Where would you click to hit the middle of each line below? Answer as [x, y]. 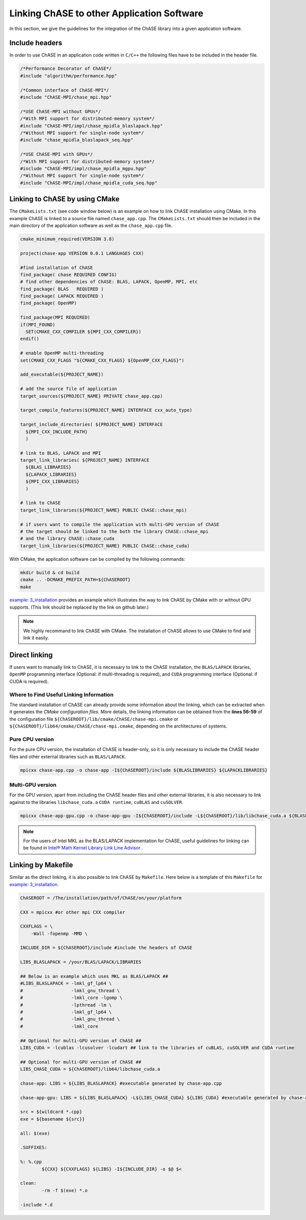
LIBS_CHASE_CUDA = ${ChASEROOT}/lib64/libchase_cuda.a [90, 1069]
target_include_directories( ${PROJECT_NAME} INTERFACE [92, 425]
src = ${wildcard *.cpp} [51, 1112]
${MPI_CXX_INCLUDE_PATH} [57, 432]
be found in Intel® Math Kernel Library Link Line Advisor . [83, 848]
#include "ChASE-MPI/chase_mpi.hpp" [66, 97]
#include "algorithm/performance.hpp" [69, 76]
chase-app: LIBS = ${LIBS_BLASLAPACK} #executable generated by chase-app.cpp [121, 1083]
